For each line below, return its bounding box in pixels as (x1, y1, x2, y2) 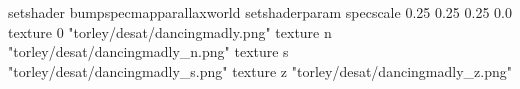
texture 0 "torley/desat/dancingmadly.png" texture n (8, 21, 332, 42)
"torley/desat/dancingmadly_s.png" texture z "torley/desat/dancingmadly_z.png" (8, 60, 512, 81)
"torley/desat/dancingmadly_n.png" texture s (8, 41, 289, 62)
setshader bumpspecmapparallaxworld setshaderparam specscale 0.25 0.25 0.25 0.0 (8, 2, 512, 22)
